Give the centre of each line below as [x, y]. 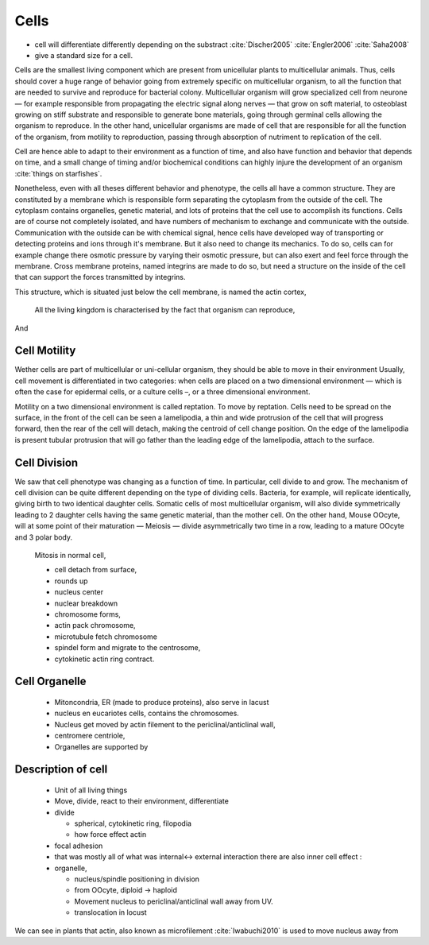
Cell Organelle [50, 682]
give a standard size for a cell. [84, 55]
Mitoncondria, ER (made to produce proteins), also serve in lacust [162, 702]
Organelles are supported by [101, 746]
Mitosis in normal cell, [70, 556]
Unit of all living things [91, 790]
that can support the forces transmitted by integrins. [100, 277]
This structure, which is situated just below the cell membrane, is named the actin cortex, [160, 292]
